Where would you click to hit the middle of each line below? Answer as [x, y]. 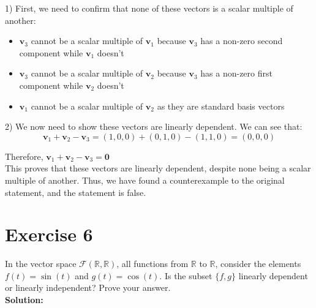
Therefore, [24, 156]
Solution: [24, 300]
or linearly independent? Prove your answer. [88, 287]
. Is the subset [186, 275]
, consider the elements [258, 264]
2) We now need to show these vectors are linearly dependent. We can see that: [154, 126]
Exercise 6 [49, 234]
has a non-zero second [242, 41]
